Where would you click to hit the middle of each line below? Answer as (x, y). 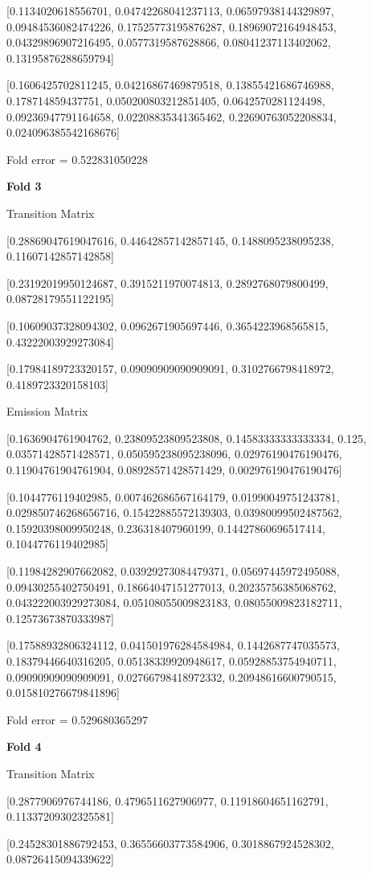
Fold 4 (24, 746)
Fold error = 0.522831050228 (78, 159)
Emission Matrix (47, 411)
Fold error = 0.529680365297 (78, 719)
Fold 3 (24, 186)
